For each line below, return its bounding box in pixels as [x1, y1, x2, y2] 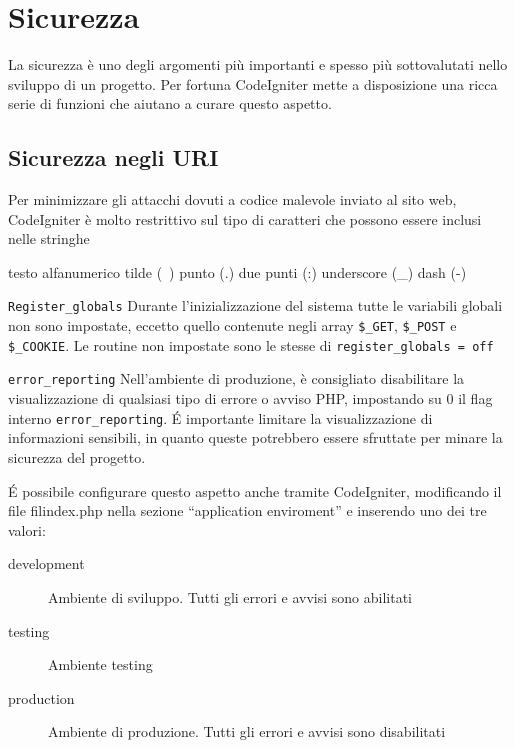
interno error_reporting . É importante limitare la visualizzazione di [8, 407, 433, 428]
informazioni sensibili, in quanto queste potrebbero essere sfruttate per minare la [8, 427, 503, 448]
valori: [8, 519, 46, 540]
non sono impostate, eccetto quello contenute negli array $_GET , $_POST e [8, 315, 457, 336]
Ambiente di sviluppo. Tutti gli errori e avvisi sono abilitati [48, 586, 412, 607]
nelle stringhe [8, 228, 90, 249]
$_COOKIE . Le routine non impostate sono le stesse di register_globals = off [8, 334, 494, 355]
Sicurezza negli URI [8, 142, 219, 173]
